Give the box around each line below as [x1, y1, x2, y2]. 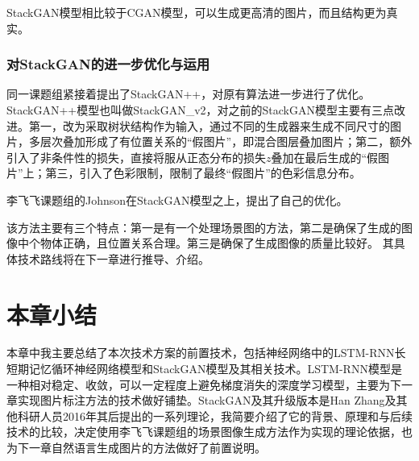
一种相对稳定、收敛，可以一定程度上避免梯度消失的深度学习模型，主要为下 [6, 376, 401, 392]
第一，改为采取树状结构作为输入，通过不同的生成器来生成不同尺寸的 [28, 117, 390, 134]
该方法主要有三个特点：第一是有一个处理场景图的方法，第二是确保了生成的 [6, 218, 401, 235]
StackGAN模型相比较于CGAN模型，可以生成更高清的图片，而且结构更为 [6, 4, 387, 20]
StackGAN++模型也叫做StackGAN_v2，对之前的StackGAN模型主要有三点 [6, 102, 394, 118]
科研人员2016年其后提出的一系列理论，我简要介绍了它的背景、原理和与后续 [17, 407, 413, 424]
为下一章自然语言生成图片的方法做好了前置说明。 [6, 439, 266, 456]
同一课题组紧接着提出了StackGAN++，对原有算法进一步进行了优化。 [6, 85, 371, 102]
